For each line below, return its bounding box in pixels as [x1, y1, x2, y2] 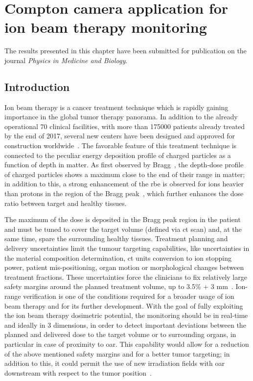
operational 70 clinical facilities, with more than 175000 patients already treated [4, 121, 245, 131]
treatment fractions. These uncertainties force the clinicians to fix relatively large [4, 271, 247, 282]
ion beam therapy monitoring [4, 17, 207, 37]
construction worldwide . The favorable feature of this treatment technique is [4, 140, 237, 151]
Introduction [4, 79, 70, 94]
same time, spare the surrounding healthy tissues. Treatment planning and [4, 233, 228, 244]
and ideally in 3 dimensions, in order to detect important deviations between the [4, 319, 246, 330]
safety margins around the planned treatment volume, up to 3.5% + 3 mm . [4, 281, 233, 291]
